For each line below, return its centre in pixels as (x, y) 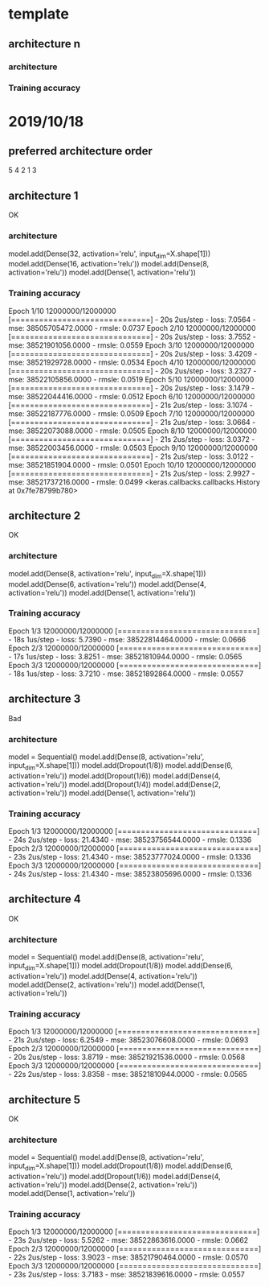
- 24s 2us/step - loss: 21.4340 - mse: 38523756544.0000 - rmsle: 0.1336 (130, 840)
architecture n (45, 44)
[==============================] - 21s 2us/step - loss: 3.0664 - (132, 422)
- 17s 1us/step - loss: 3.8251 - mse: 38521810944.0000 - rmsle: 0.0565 (125, 656)
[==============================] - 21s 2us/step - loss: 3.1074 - (130, 405)
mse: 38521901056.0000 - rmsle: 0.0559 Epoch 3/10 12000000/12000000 (131, 345)
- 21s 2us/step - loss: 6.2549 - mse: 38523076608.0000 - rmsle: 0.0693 (128, 1040)
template (39, 14)
